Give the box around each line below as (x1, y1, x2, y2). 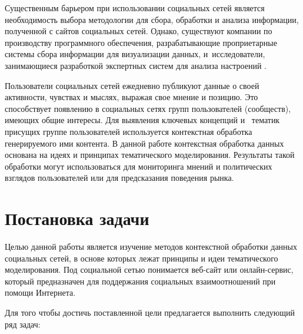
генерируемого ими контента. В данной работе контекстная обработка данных (5, 137, 284, 149)
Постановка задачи (5, 206, 149, 230)
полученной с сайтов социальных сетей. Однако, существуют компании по (5, 25, 272, 37)
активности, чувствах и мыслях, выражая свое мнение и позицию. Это (5, 91, 258, 103)
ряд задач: (5, 318, 41, 330)
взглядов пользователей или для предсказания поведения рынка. (5, 171, 234, 184)
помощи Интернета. (5, 286, 76, 299)
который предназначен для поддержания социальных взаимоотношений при (5, 275, 276, 287)
